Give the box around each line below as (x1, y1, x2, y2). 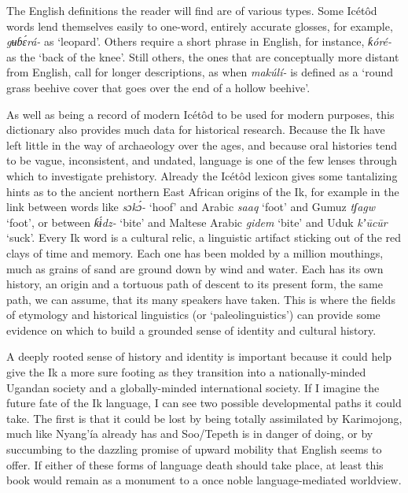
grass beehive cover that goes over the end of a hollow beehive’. (6, 79, 311, 95)
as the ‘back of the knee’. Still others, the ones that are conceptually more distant (6, 48, 399, 65)
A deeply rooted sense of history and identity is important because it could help (6, 348, 392, 365)
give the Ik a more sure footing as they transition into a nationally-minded (6, 364, 366, 380)
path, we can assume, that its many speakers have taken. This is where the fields (6, 291, 395, 307)
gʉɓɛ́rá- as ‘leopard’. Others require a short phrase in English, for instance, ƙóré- (6, 33, 392, 50)
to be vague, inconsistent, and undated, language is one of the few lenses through (6, 152, 398, 169)
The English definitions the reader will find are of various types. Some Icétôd (6, 2, 377, 18)
